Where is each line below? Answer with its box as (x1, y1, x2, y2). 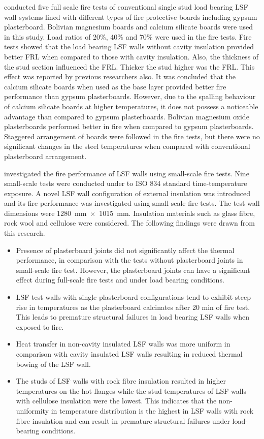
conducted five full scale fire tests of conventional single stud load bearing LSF (4, 2, 248, 12)
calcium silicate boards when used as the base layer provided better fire (4, 81, 226, 91)
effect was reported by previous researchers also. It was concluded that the (4, 71, 236, 82)
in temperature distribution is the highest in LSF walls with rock (51, 405, 254, 416)
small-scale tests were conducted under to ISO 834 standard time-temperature (4, 178, 247, 189)
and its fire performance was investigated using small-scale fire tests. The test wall (4, 198, 260, 208)
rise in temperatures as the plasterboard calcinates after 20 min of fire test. (16, 301, 250, 312)
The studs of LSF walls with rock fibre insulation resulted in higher (16, 375, 226, 386)
